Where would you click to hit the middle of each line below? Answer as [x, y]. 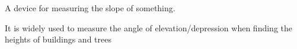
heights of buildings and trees [58, 39]
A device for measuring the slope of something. [90, 8]
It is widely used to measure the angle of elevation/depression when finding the [149, 27]
